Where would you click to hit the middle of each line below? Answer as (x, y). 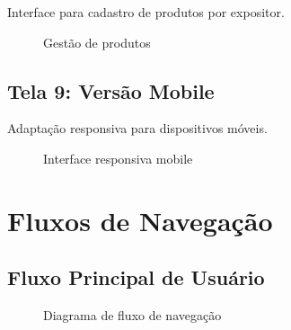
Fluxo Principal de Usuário (136, 277)
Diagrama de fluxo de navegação (132, 315)
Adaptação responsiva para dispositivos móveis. (137, 128)
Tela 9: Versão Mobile (111, 90)
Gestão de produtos (97, 42)
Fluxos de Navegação (140, 220)
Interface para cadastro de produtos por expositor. (146, 12)
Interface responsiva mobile (118, 158)
